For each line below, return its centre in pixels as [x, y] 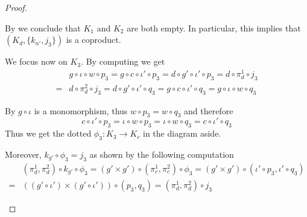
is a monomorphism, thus [81, 110]
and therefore [208, 110]
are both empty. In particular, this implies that [214, 28]
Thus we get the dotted [48, 133]
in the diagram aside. [182, 133]
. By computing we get [123, 61]
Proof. [16, 7]
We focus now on [36, 61]
